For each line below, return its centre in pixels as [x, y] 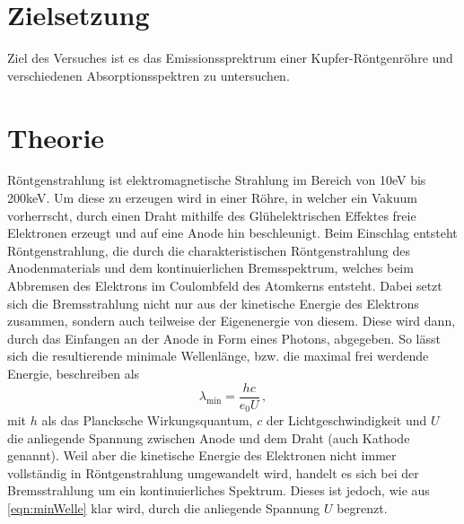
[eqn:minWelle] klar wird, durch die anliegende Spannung [164, 508]
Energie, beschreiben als [74, 373]
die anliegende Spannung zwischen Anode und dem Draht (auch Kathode [209, 437]
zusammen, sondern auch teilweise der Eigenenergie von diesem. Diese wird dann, [232, 321]
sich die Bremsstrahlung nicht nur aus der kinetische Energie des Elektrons [213, 303]
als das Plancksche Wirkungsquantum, [147, 420]
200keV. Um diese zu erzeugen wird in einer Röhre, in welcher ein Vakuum [212, 198]
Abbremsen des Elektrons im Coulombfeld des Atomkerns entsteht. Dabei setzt [225, 285]
